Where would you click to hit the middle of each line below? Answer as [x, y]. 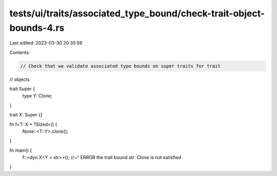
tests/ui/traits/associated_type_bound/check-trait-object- [137, 13]
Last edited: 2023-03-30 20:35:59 [46, 43]
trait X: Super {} [26, 115]
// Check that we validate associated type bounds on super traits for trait [120, 66]
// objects [20, 79]
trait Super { [22, 89]
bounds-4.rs [37, 28]
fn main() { [21, 150]
